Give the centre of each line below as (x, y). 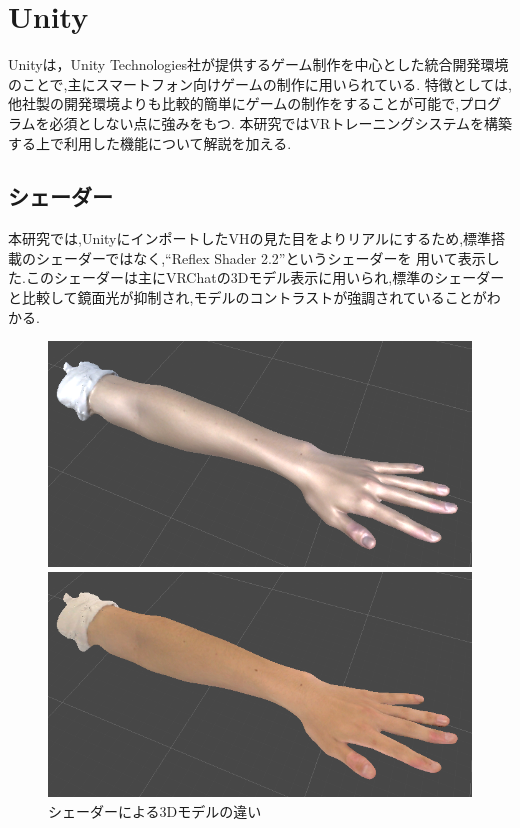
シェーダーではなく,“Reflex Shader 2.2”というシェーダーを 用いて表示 (260, 257)
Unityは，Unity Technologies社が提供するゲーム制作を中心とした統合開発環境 (258, 64)
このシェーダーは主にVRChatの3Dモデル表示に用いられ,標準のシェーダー (265, 277)
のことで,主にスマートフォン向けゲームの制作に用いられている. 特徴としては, (260, 83)
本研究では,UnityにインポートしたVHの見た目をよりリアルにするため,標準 (250, 238)
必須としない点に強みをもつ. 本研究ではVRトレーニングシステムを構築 (280, 122)
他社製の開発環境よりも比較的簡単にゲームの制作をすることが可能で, (234, 103)
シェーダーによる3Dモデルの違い (155, 810)
